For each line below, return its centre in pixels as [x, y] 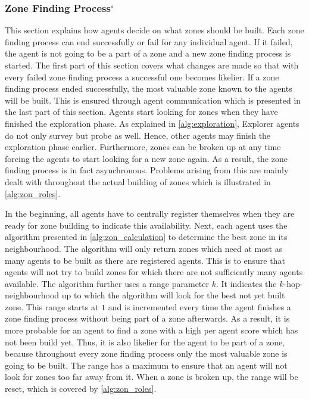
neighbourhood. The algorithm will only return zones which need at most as [144, 248]
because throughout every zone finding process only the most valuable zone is [146, 353]
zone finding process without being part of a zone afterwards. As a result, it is [147, 318]
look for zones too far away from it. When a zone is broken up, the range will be [152, 377]
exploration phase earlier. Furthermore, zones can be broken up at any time [143, 147]
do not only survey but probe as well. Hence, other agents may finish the [138, 135]
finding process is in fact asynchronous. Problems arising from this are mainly [147, 170]
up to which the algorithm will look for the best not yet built [173, 295]
